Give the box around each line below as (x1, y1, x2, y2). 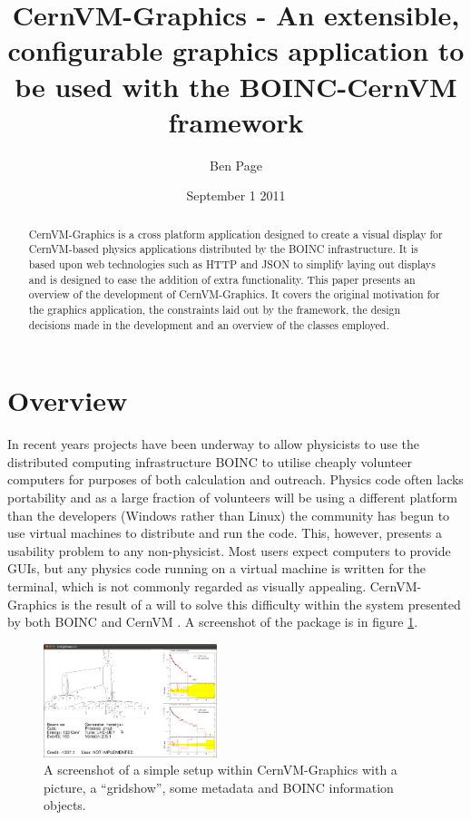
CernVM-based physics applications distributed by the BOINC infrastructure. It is (28, 241, 418, 257)
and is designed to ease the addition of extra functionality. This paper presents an (28, 271, 416, 287)
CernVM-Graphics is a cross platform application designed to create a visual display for (28, 226, 443, 241)
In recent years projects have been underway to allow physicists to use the (7, 434, 420, 454)
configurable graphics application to (7, 32, 465, 69)
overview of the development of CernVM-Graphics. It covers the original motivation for (28, 287, 440, 302)
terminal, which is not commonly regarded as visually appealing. (7, 576, 367, 595)
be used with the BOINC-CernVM (15, 67, 457, 104)
